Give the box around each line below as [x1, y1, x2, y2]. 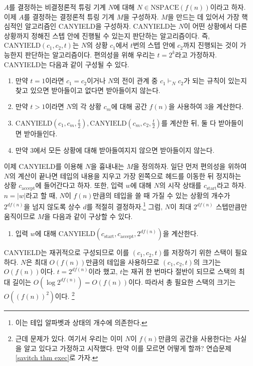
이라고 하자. [210, 2, 246, 12]
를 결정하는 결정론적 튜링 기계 [23, 11, 115, 21]
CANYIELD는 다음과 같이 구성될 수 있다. [4, 59, 129, 69]
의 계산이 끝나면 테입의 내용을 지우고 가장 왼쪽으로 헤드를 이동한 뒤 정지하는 [9, 170, 241, 181]
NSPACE [150, 4, 179, 11]
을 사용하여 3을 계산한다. [168, 101, 244, 111]
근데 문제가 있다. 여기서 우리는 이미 [15, 333, 123, 344]
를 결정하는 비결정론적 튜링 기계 [9, 2, 106, 12]
